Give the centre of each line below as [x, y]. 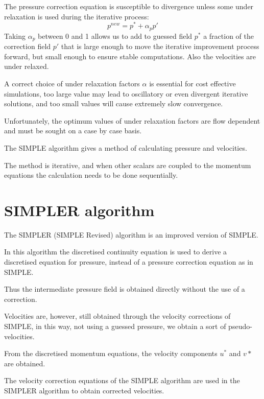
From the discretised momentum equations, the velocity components [111, 353]
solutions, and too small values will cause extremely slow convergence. [114, 103]
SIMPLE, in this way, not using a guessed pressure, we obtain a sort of [115, 326]
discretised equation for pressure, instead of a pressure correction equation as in [129, 262]
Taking [15, 36]
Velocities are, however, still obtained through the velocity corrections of [117, 316]
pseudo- [240, 326]
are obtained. [25, 363]
